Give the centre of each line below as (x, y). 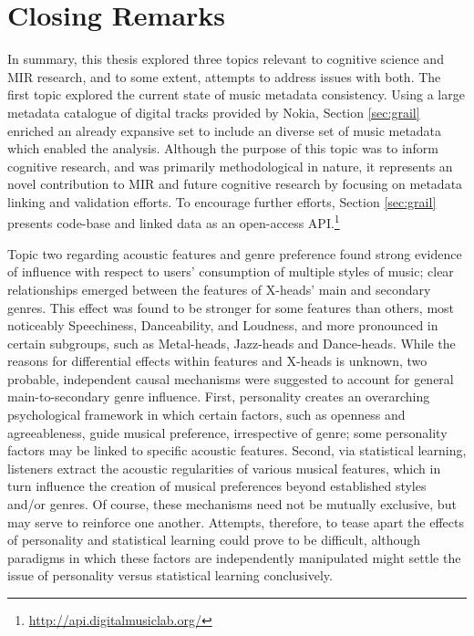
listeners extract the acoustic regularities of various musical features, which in (224, 468)
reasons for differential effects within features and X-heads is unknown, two (217, 361)
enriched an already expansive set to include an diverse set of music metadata (225, 130)
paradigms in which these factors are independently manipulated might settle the (234, 557)
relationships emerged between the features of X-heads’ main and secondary (219, 289)
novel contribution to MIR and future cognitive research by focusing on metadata (235, 184)
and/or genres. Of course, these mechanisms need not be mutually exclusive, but (232, 504)
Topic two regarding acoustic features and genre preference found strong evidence (235, 253)
